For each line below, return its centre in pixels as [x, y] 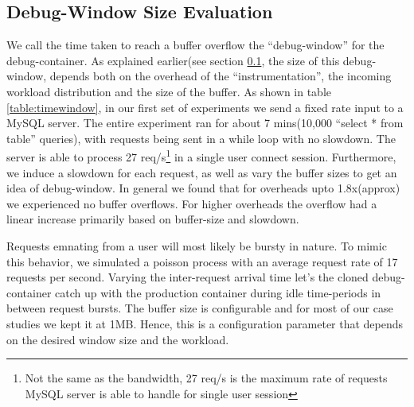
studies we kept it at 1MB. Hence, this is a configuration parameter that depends [205, 323]
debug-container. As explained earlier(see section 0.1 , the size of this [173, 60]
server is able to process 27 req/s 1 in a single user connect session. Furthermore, [201, 156]
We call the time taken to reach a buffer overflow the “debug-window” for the [195, 45]
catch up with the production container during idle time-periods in [218, 292]
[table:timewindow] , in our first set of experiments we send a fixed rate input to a [205, 107]
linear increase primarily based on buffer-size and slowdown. [153, 219]
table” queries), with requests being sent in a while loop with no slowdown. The [201, 138]
